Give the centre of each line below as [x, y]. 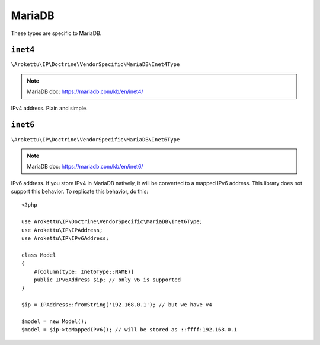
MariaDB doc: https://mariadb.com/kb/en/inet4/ [85, 91]
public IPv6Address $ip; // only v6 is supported [107, 280]
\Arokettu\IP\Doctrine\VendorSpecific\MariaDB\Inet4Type [95, 64]
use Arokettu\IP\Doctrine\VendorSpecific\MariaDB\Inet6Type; [112, 222]
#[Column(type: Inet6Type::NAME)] [84, 271]
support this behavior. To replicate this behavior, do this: [79, 192]
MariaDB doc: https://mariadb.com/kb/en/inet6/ [85, 167]
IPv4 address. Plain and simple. [49, 108]
